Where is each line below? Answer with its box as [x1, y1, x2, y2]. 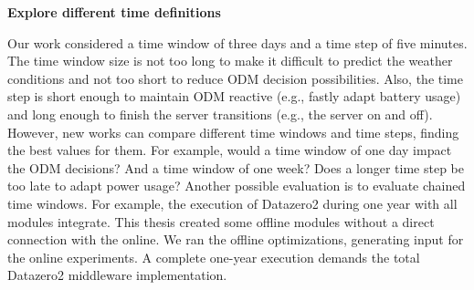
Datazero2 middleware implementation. [7, 265, 227, 285]
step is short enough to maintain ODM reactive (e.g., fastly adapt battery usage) [7, 87, 461, 106]
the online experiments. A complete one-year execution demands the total [7, 247, 420, 266]
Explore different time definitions [7, 3, 221, 21]
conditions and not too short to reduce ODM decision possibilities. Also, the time [7, 68, 463, 88]
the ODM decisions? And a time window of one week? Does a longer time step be [7, 158, 464, 177]
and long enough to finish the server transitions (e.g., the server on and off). [7, 104, 433, 123]
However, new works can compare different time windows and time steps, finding [7, 122, 459, 141]
